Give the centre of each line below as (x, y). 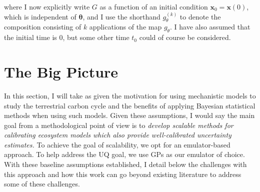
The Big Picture (61, 71)
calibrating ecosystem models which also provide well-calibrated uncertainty (118, 135)
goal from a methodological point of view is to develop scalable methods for (119, 125)
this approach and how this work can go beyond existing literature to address (123, 174)
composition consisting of (43, 27)
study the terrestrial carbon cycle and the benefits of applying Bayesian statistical (130, 105)
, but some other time (96, 37)
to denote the (200, 16)
